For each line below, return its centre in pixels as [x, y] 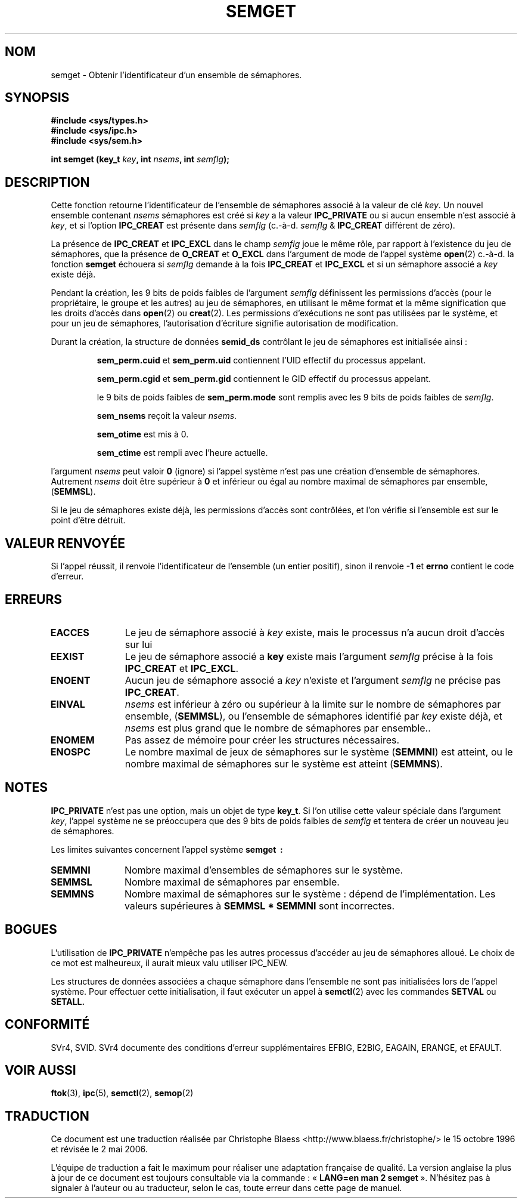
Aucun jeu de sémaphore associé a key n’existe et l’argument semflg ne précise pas [313, 680]
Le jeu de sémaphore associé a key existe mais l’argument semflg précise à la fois [309, 656]
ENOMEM [72, 740]
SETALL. [68, 1001]
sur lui [139, 644]
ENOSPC [70, 752]
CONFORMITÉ [47, 1025]
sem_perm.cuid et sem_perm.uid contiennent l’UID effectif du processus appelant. [261, 360]
